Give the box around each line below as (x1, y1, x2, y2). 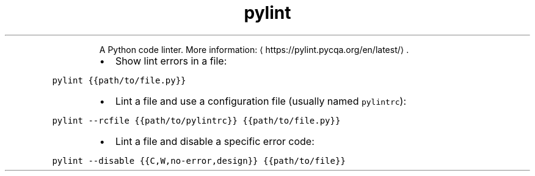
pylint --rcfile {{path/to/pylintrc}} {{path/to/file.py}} (52, 115, 341, 125)
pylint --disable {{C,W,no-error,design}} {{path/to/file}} (52, 155, 346, 166)
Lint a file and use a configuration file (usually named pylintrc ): (115, 94, 407, 107)
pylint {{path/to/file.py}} (52, 75, 186, 85)
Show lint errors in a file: (115, 54, 227, 67)
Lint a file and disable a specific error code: (115, 135, 315, 147)
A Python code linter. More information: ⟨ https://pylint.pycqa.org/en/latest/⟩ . (99, 44, 409, 55)
